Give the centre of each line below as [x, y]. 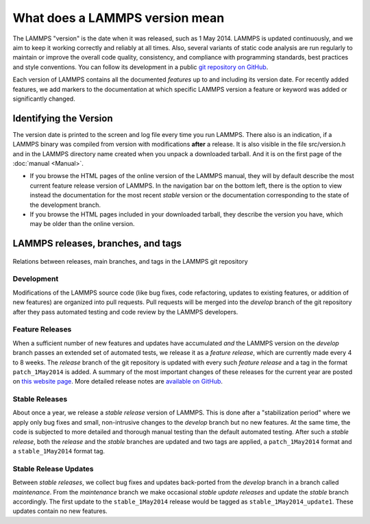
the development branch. [65, 205]
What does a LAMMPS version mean [119, 18]
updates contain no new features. [60, 511]
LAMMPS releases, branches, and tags [97, 244]
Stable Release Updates [53, 469]
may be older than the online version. [82, 224]
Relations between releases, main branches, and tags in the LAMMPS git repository [130, 261]
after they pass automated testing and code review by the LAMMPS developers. [125, 312]
